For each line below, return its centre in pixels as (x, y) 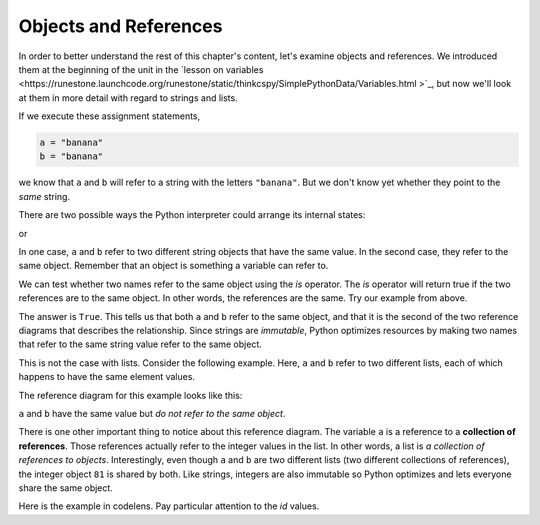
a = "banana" (71, 143)
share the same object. (66, 487)
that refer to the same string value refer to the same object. (140, 344)
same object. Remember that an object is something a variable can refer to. (173, 266)
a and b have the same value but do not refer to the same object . (152, 413)
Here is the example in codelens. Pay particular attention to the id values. (169, 506)
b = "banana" (71, 156)
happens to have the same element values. (106, 377)
